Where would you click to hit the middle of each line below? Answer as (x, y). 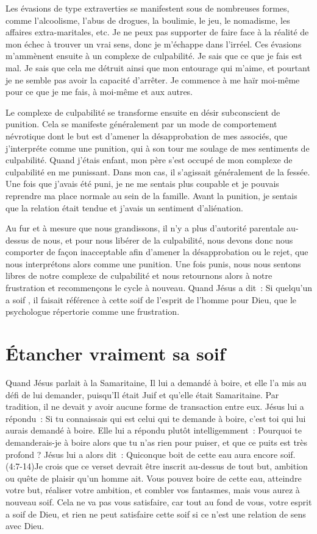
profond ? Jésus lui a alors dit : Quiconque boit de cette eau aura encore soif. (151, 454)
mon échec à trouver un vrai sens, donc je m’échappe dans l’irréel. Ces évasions (154, 44)
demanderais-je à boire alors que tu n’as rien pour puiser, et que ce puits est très (157, 442)
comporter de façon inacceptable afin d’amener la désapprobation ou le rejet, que (157, 252)
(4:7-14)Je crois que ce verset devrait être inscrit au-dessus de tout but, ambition (157, 466)
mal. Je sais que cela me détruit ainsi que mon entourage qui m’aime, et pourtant (158, 67)
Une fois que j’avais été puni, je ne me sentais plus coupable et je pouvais (142, 184)
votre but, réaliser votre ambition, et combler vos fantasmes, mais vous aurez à (153, 490)
